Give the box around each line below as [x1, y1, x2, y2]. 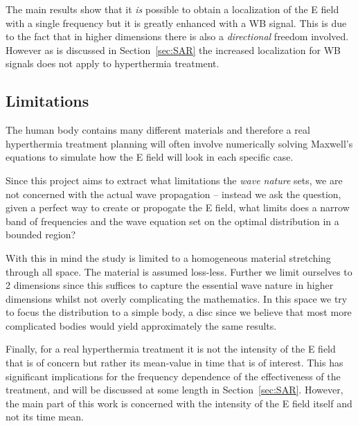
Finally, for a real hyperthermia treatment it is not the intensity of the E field [6, 341, 336, 356]
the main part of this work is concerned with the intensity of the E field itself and [6, 396, 352, 410]
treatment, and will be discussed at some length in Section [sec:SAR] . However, [6, 382, 343, 397]
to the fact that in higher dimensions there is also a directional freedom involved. [6, 29, 349, 44]
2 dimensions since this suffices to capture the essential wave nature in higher [6, 278, 334, 292]
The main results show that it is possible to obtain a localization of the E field [6, 2, 339, 16]
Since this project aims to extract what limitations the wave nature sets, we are [6, 172, 343, 187]
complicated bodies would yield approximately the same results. [6, 318, 277, 332]
